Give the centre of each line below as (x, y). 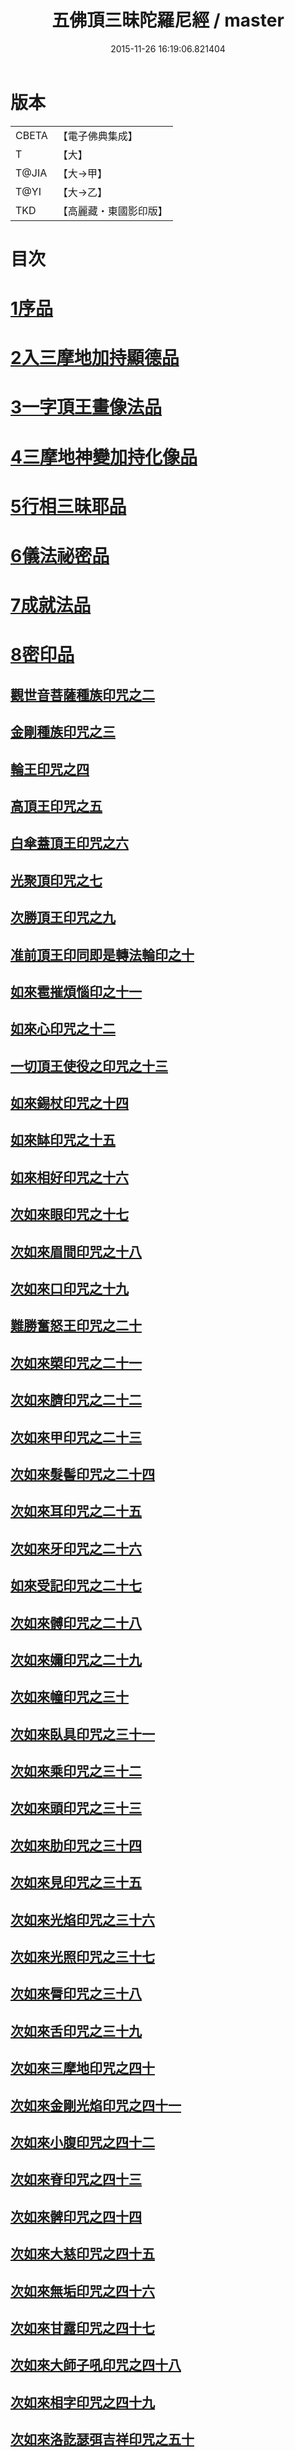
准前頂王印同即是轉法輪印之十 (102, 954)
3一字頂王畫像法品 (86, 407)
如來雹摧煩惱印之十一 (76, 991)
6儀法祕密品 (60, 556)
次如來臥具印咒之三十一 (82, 1734)
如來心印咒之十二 (63, 1029)
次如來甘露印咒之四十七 (82, 2327)
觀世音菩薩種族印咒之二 (82, 694)
